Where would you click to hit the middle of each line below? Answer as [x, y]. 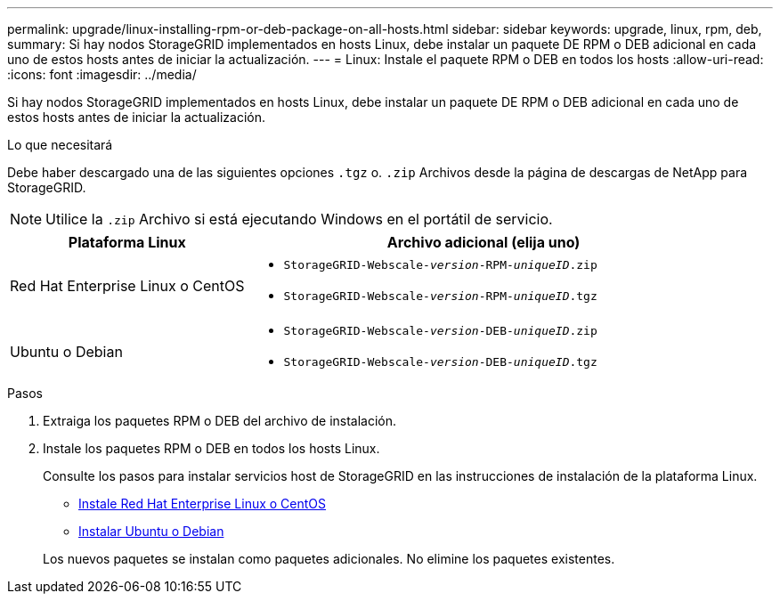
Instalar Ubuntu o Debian [151, 531]
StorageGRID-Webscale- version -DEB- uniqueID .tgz [440, 362]
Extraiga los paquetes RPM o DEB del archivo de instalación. [220, 421]
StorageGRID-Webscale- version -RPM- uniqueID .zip [440, 265]
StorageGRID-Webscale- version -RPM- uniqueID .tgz [440, 296]
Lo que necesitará [60, 145]
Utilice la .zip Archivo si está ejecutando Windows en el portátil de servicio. [299, 219]
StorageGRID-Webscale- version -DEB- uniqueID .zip [440, 331]
